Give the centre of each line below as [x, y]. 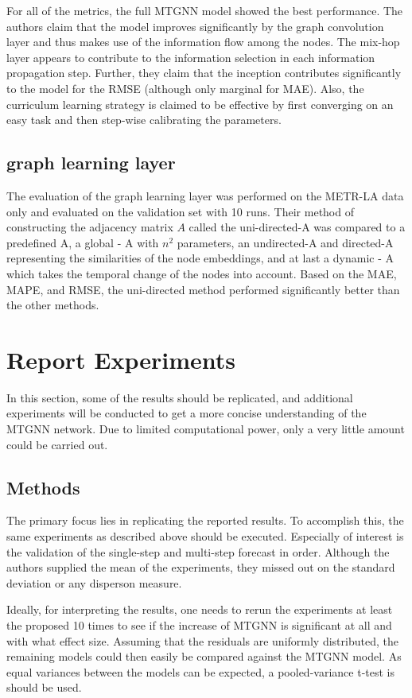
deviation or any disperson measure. [94, 582]
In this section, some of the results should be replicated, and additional [180, 397]
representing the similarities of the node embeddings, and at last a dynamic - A [200, 258]
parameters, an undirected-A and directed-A [285, 242]
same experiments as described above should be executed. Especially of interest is [205, 536]
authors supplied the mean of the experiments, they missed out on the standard [201, 567]
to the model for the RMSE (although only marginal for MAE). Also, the [185, 88]
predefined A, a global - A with [83, 242]
